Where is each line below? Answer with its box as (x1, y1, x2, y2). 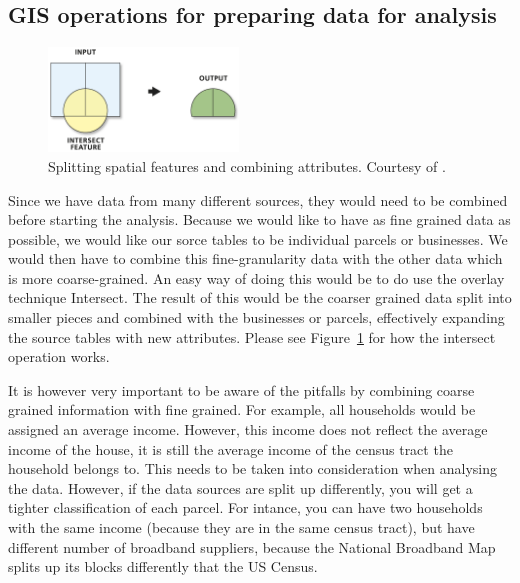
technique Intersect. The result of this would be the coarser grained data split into (8, 287, 512, 308)
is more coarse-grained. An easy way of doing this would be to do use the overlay (8, 267, 505, 288)
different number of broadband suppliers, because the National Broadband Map (8, 536, 496, 557)
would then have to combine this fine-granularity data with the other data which (8, 248, 503, 269)
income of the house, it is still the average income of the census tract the (8, 438, 453, 459)
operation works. (8, 346, 110, 367)
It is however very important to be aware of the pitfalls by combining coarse (8, 379, 475, 400)
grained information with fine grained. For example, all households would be (8, 399, 476, 420)
